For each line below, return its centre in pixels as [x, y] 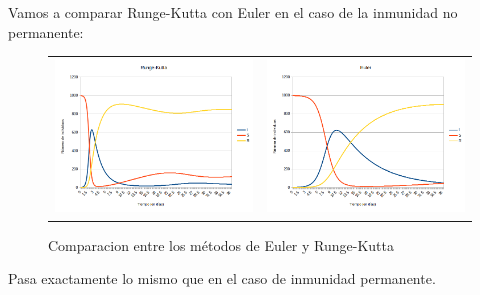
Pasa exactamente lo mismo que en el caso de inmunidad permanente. [222, 278]
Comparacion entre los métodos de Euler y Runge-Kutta [221, 244]
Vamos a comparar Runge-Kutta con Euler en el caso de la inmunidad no [233, 12]
